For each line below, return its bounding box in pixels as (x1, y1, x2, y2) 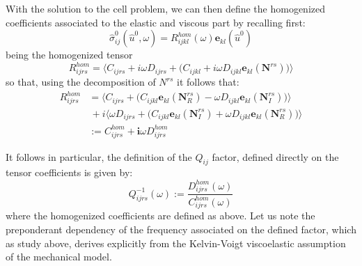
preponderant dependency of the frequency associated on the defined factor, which (6, 221, 356, 236)
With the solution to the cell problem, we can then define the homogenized (6, 1, 325, 15)
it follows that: (177, 75, 239, 89)
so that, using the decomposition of (6, 75, 156, 89)
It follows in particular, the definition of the (6, 149, 192, 164)
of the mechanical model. (6, 249, 112, 264)
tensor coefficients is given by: (6, 165, 133, 180)
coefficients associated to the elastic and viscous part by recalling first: (6, 15, 306, 29)
